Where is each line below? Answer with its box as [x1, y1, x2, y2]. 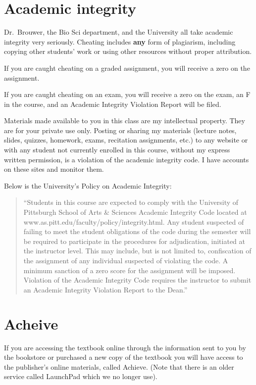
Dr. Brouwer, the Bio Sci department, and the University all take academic [4, 27, 233, 37]
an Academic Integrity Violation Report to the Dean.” [23, 284, 188, 294]
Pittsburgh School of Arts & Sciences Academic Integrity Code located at [23, 207, 247, 217]
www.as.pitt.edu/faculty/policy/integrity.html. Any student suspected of [23, 216, 244, 227]
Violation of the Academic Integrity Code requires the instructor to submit [23, 275, 252, 285]
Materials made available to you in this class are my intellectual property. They [4, 115, 245, 126]
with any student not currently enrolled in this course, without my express [4, 144, 230, 155]
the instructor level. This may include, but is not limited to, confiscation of [23, 245, 252, 256]
